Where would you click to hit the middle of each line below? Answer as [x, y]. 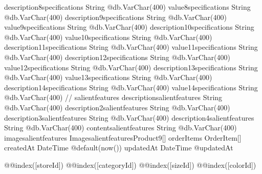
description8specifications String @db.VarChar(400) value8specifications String [127, 7]
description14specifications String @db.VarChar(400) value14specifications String [131, 87]
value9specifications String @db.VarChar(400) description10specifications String [129, 27]
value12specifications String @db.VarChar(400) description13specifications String [131, 67]
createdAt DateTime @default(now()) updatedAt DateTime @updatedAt [119, 148]
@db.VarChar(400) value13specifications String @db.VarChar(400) [108, 77]
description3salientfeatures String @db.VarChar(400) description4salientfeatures [129, 117]
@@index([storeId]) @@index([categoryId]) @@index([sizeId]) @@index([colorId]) [130, 165]
